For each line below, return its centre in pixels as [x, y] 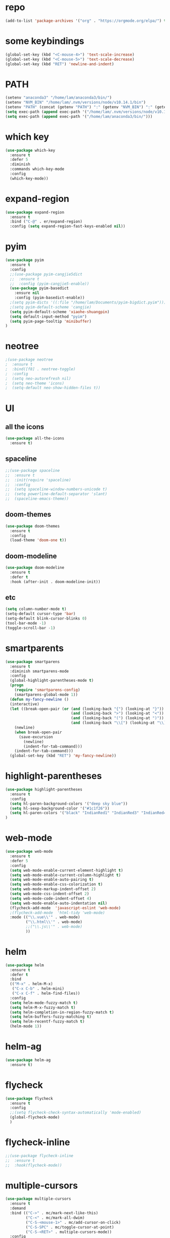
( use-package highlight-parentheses [44, 790]
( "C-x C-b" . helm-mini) [38, 989]
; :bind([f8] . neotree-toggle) [40, 369]
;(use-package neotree [29, 360]
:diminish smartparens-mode [39, 671]
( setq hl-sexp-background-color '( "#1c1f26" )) [60, 808]
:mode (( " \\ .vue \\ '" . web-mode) [45, 917]
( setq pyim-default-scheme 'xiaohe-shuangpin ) [60, 312]
